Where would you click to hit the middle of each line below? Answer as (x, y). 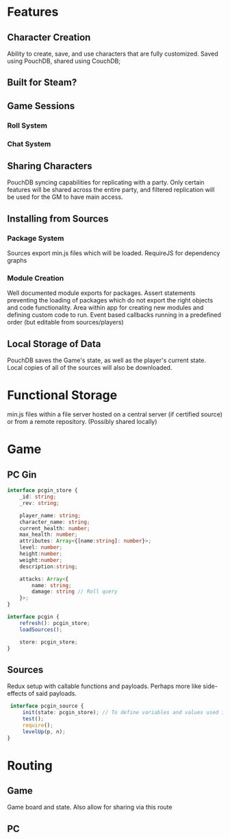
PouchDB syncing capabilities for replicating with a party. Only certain (106, 182)
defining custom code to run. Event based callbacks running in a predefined (114, 315)
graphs (17, 261)
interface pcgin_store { (42, 491)
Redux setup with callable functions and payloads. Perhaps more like (104, 686)
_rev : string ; (39, 503)
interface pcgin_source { (47, 706)
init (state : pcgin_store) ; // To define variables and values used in (125, 713)
